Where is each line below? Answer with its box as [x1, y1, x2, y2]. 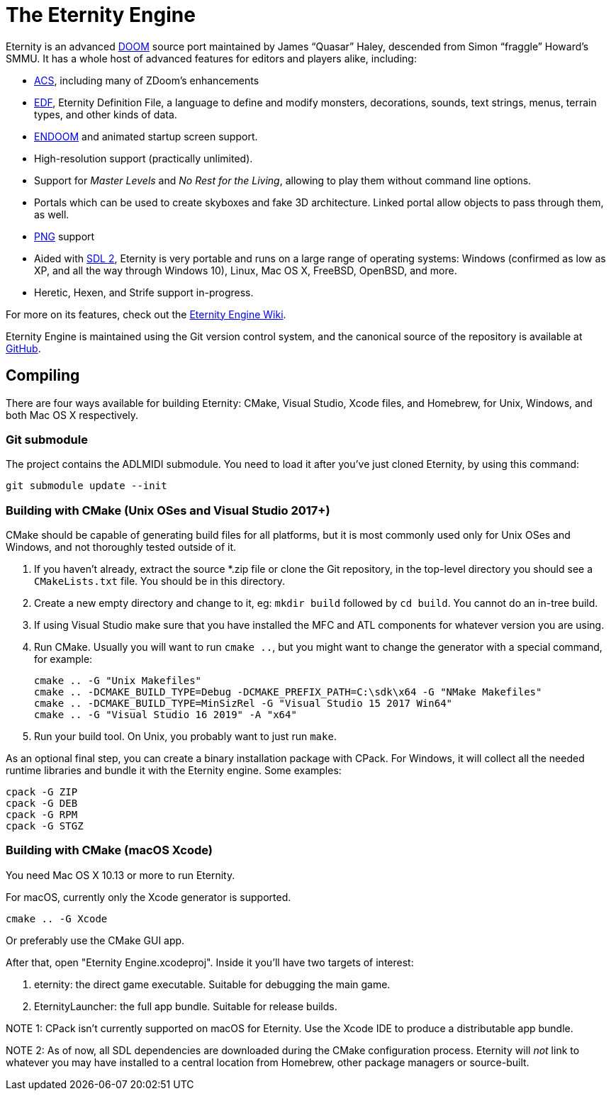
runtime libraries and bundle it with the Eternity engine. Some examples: [6, 764, 342, 777]
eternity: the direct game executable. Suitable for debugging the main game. [34, 978, 391, 990]
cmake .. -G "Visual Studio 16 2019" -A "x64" [34, 709, 297, 721]
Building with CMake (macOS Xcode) [6, 843, 213, 858]
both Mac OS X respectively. [6, 408, 139, 421]
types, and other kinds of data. [34, 108, 177, 121]
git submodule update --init [6, 480, 167, 492]
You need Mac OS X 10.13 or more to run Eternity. [6, 868, 235, 881]
